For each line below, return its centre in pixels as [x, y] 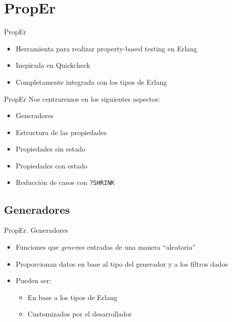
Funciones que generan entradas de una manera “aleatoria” [106, 246]
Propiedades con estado [52, 165]
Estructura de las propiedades [61, 132]
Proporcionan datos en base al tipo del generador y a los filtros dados [122, 263]
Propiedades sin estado [51, 149]
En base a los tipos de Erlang [72, 297]
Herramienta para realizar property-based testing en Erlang [107, 48]
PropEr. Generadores [36, 230]
